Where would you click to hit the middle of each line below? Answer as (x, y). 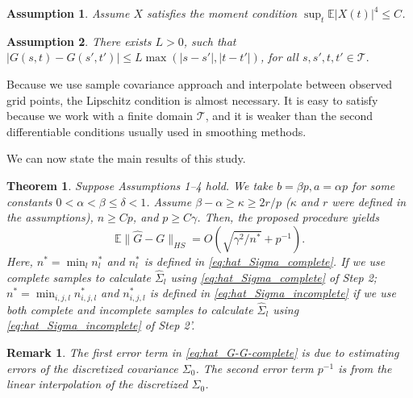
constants (29, 201)
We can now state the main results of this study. (126, 158)
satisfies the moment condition (222, 13)
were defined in (369, 201)
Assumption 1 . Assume (68, 13)
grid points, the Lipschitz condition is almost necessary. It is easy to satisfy (192, 99)
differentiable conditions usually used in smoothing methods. (156, 131)
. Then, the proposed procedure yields (288, 217)
